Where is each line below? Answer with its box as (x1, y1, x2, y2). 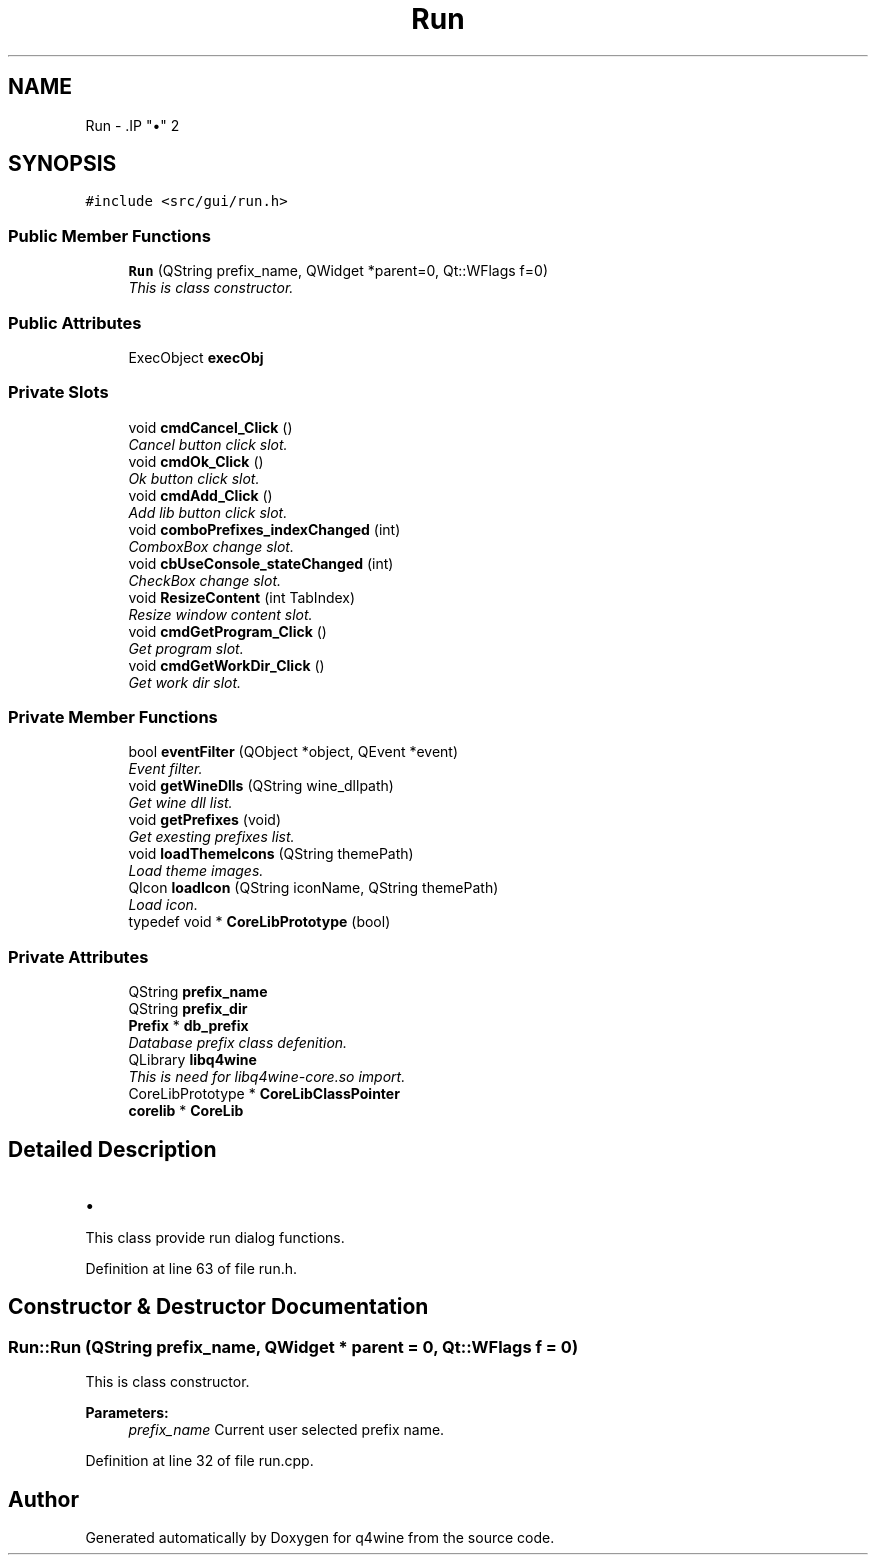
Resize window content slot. (128, 605, 313, 623)
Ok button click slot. (128, 469, 260, 487)
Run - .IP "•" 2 (85, 116, 180, 134)
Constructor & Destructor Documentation (8, 1294, 429, 1320)
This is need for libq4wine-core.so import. (128, 1068, 406, 1086)
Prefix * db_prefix (128, 1017, 249, 1035)
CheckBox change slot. (128, 571, 282, 589)
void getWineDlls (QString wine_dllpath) (128, 777, 394, 795)
